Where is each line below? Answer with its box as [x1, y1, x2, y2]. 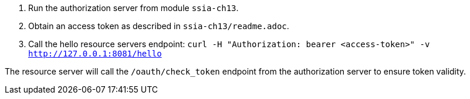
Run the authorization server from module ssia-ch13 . [28, 3, 239, 13]
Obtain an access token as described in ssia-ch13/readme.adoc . [28, 21, 289, 31]
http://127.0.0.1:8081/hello [28, 49, 162, 58]
